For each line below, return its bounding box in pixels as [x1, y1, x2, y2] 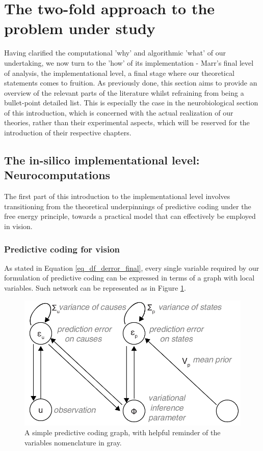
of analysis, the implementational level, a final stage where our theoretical [4, 67, 234, 78]
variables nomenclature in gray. [24, 437, 122, 447]
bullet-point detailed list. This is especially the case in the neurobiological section [4, 97, 258, 108]
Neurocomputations [4, 167, 111, 183]
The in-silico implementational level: [4, 152, 200, 168]
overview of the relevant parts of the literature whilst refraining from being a [4, 87, 244, 98]
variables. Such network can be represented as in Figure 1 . [4, 283, 186, 293]
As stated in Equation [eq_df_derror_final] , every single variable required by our [4, 262, 259, 273]
